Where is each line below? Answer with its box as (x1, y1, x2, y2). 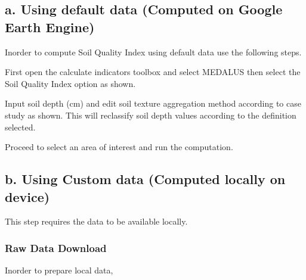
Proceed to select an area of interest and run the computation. (5, 141, 233, 153)
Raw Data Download (5, 240, 107, 255)
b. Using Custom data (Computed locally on (5, 170, 286, 188)
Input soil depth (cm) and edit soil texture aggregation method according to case (5, 97, 301, 110)
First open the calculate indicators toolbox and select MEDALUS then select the (5, 66, 301, 78)
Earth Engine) (5, 17, 95, 36)
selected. (5, 120, 36, 133)
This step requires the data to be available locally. (5, 215, 188, 228)
